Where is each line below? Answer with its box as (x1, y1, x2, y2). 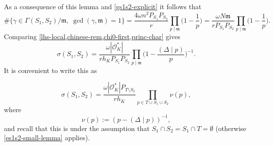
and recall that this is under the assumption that (4, 123, 150, 133)
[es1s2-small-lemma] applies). (4, 132, 90, 143)
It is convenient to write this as (4, 65, 97, 75)
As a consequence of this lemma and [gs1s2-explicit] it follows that (4, 1, 202, 11)
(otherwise (215, 123, 246, 133)
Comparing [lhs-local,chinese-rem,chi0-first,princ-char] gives (4, 31, 180, 42)
